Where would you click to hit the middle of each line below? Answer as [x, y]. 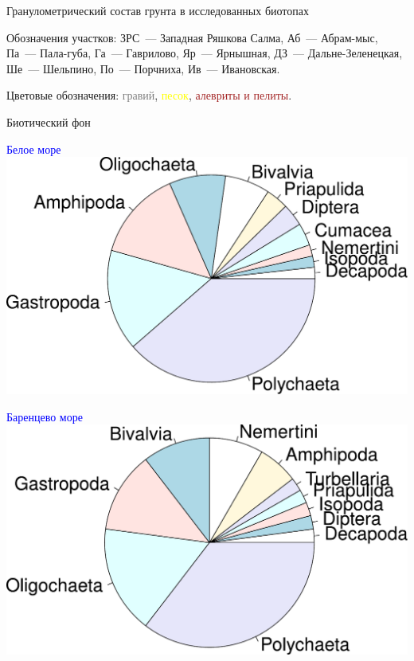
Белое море [34, 149]
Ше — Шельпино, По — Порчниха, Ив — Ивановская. [143, 68]
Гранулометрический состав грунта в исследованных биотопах [158, 10]
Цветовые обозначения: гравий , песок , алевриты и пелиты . [149, 95]
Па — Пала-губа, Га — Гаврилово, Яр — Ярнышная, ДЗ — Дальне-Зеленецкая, [205, 53]
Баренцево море [45, 416]
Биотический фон [49, 121]
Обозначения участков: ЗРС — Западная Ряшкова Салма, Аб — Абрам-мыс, [192, 37]
